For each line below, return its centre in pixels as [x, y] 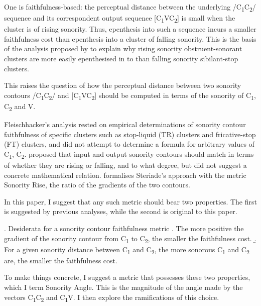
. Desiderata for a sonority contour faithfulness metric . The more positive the [124, 228]
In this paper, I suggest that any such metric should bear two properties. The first [130, 201]
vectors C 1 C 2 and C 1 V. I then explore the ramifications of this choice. [112, 297]
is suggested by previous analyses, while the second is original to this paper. [121, 211]
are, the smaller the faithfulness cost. [61, 260]
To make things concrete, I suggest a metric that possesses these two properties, [127, 277]
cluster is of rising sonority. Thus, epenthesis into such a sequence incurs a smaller [130, 29]
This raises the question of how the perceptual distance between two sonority [123, 85]
